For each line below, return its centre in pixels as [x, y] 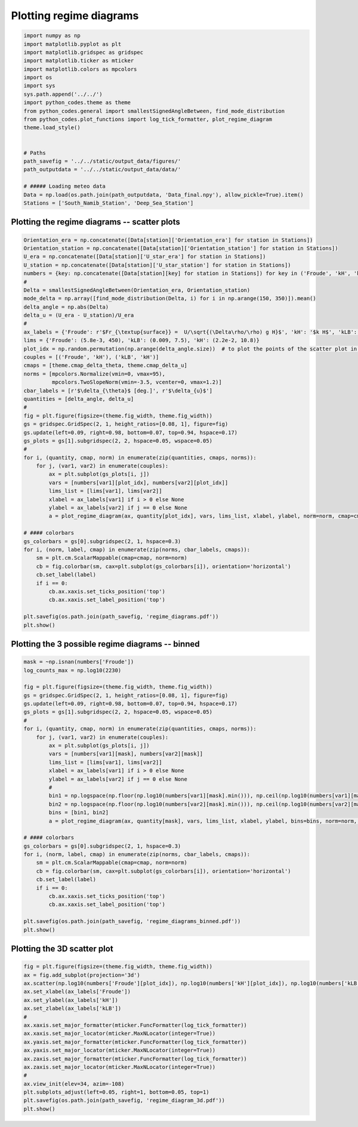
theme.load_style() [52, 128]
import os [38, 77]
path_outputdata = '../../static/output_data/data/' [102, 170]
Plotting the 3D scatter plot [62, 949]
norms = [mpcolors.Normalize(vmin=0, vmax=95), [94, 374]
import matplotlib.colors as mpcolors [80, 69]
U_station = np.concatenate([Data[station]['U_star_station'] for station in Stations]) [158, 265]
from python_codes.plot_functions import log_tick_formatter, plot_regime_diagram [148, 119]
